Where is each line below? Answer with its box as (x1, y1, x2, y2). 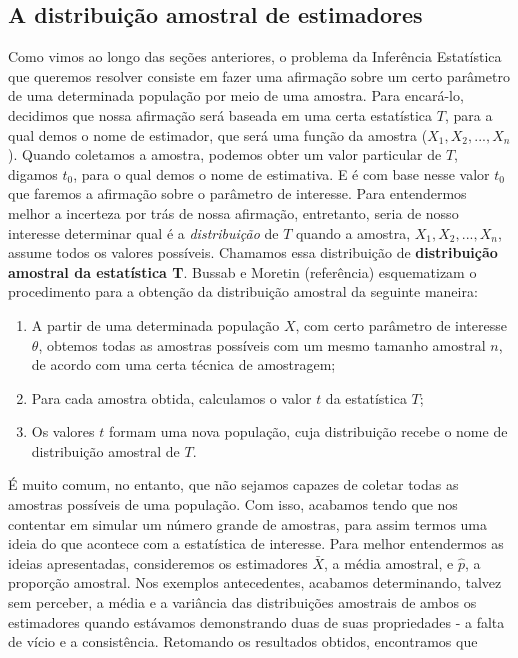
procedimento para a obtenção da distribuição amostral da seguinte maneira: (8, 281, 478, 302)
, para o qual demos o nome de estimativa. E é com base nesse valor (73, 163, 490, 184)
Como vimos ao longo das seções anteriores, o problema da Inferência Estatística (8, 46, 502, 67)
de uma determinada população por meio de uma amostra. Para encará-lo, (8, 85, 464, 106)
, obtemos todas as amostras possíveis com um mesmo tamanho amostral (38, 334, 486, 355)
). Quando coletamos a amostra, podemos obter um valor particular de (8, 144, 442, 165)
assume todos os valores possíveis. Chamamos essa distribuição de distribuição (8, 242, 498, 263)
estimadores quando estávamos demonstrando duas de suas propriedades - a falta (8, 611, 505, 632)
